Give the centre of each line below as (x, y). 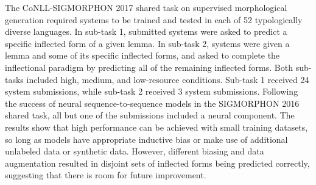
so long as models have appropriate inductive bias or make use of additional (146, 139)
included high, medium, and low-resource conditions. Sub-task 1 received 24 (168, 79)
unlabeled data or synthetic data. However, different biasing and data (135, 151)
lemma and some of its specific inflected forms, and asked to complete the (142, 55)
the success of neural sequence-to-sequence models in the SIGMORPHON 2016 (152, 103)
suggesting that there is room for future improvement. (106, 175)
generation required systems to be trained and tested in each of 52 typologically (154, 19)
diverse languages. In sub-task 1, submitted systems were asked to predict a (146, 31)
